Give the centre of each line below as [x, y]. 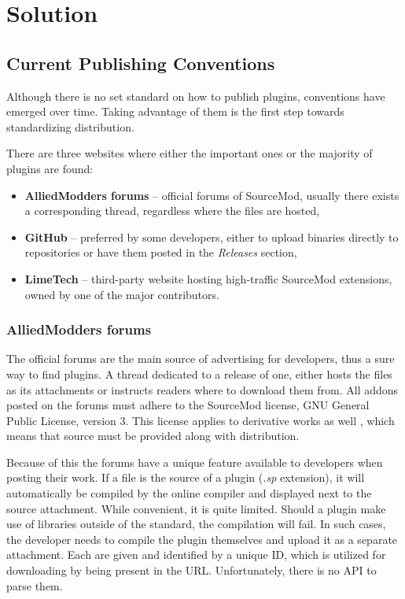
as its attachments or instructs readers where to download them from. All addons [202, 389]
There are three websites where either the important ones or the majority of [190, 153]
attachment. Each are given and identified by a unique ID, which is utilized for [196, 555]
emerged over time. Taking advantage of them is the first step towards [175, 111]
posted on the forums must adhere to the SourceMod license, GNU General [188, 405]
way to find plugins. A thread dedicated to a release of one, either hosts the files [199, 373]
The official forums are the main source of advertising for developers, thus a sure [201, 359]
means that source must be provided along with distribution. [153, 436]
